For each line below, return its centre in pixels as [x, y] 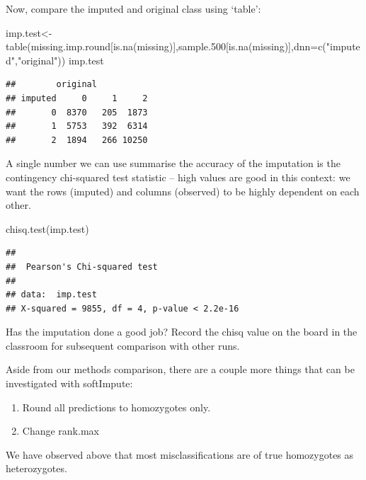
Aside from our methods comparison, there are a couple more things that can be [180, 369]
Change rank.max [61, 431]
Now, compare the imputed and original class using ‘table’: [133, 8]
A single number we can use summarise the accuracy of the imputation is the [173, 163]
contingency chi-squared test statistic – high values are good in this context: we [178, 177]
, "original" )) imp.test [59, 60]
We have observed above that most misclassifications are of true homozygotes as [180, 454]
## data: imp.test [51, 295]
